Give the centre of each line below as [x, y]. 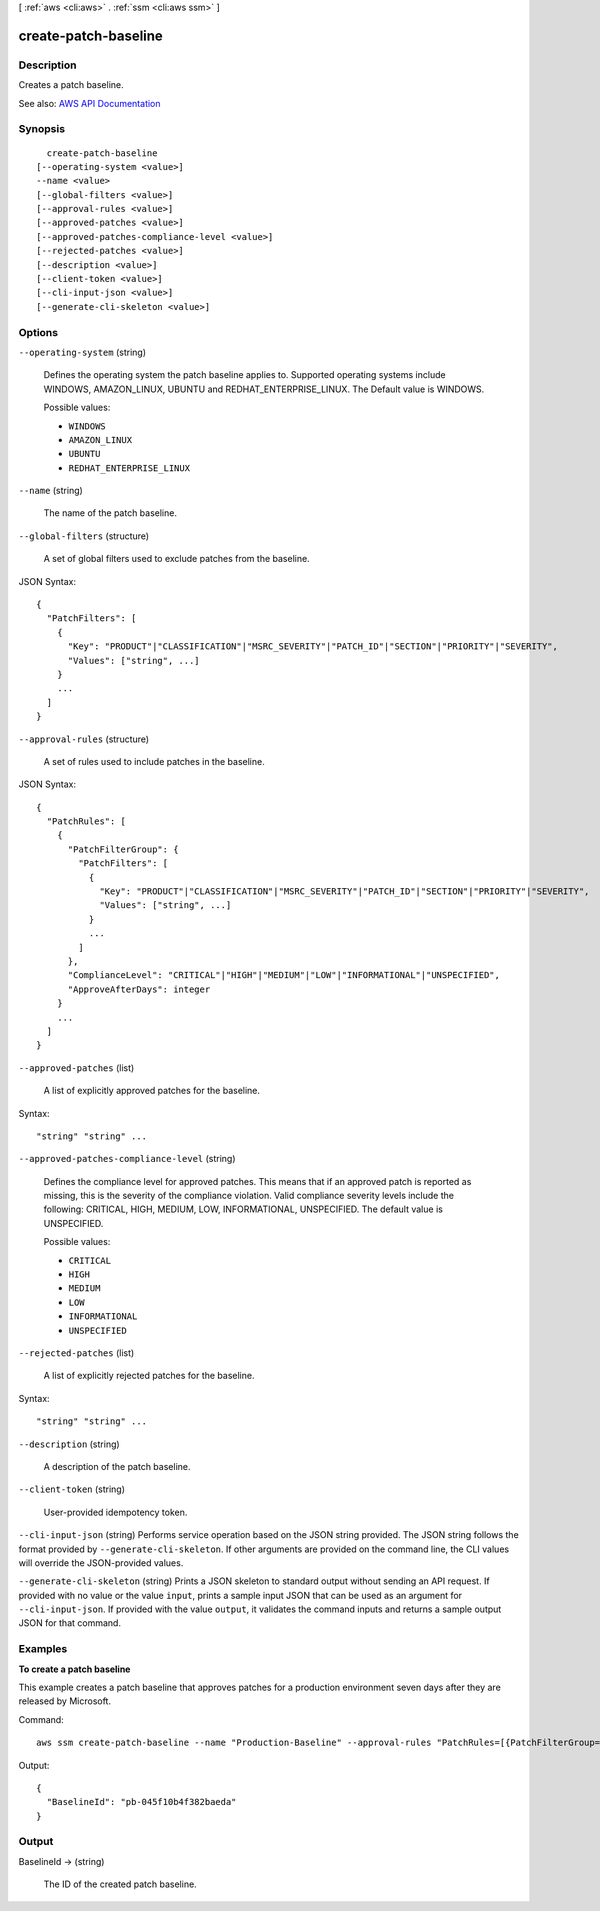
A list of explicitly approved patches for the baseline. [151, 1091]
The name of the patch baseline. [110, 513]
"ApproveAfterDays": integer [139, 989]
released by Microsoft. [65, 1701]
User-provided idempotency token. [115, 1512]
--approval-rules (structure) [84, 739]
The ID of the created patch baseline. [120, 1884]
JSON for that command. [70, 1623]
